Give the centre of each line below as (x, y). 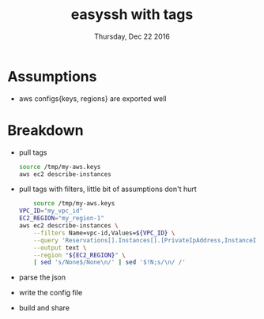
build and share (44, 308)
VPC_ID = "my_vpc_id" (51, 211)
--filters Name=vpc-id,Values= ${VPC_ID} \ (104, 233)
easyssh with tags (132, 15)
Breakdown (45, 130)
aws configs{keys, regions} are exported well (92, 98)
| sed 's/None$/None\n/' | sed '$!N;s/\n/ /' (110, 262)
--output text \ (60, 248)
